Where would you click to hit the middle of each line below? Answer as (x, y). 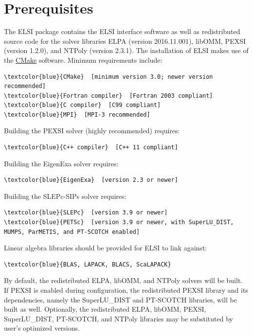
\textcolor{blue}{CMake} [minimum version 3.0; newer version (108, 77)
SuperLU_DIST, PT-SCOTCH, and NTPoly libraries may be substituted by (118, 318)
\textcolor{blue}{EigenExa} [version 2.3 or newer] (91, 180)
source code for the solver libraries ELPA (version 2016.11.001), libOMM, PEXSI (125, 41)
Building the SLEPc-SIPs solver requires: (65, 196)
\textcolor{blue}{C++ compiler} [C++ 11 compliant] (91, 148)
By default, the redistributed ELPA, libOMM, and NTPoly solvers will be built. (123, 280)
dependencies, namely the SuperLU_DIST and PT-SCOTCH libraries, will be (120, 299)
